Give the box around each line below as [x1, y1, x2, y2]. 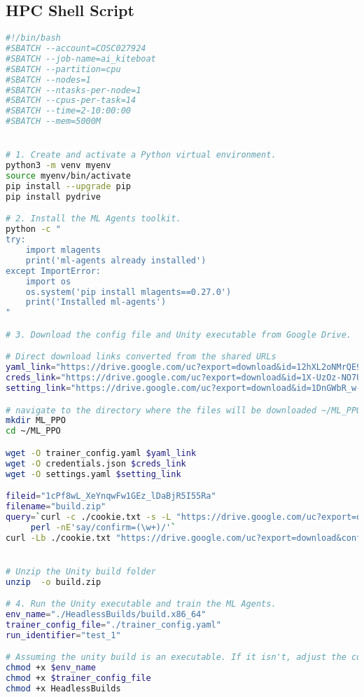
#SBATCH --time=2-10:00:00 [6, 106, 131, 116]
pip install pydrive [6, 191, 101, 202]
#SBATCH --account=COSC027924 [6, 43, 146, 54]
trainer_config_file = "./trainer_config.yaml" [6, 619, 221, 630]
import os [25, 276, 71, 287]
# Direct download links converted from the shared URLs [6, 352, 276, 362]
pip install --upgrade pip [6, 181, 131, 192]
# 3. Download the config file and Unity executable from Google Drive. [6, 329, 351, 340]
